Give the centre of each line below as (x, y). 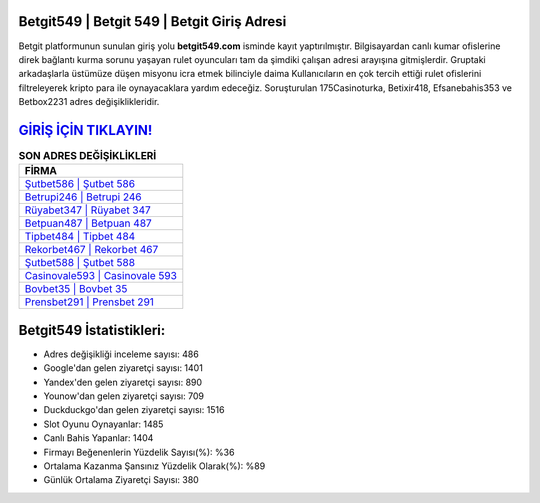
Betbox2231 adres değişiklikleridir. (89, 102)
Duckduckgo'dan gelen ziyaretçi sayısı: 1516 (134, 410)
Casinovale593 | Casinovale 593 (100, 276)
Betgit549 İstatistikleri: (92, 330)
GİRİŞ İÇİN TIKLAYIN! (85, 130)
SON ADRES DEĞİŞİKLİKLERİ (87, 156)
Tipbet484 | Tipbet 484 (80, 237)
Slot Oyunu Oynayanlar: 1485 (103, 424)
